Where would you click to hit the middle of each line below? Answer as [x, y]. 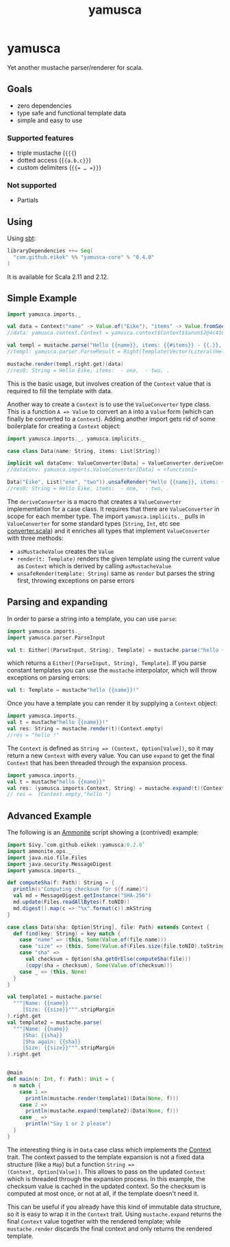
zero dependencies [44, 106]
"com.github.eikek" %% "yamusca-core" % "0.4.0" [84, 257]
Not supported [32, 185]
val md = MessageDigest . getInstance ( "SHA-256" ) [82, 896]
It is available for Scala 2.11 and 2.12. [58, 277]
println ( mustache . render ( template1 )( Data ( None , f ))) [102, 1098]
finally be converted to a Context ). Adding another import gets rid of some [111, 419]
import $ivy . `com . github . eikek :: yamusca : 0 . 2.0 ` [76, 845]
